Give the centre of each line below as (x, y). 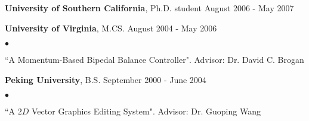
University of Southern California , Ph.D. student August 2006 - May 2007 (149, 8)
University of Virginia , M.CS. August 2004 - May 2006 (111, 28)
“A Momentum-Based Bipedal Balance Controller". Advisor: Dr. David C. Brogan (154, 60)
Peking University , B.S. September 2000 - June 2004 (106, 79)
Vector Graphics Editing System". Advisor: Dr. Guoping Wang (146, 111)
